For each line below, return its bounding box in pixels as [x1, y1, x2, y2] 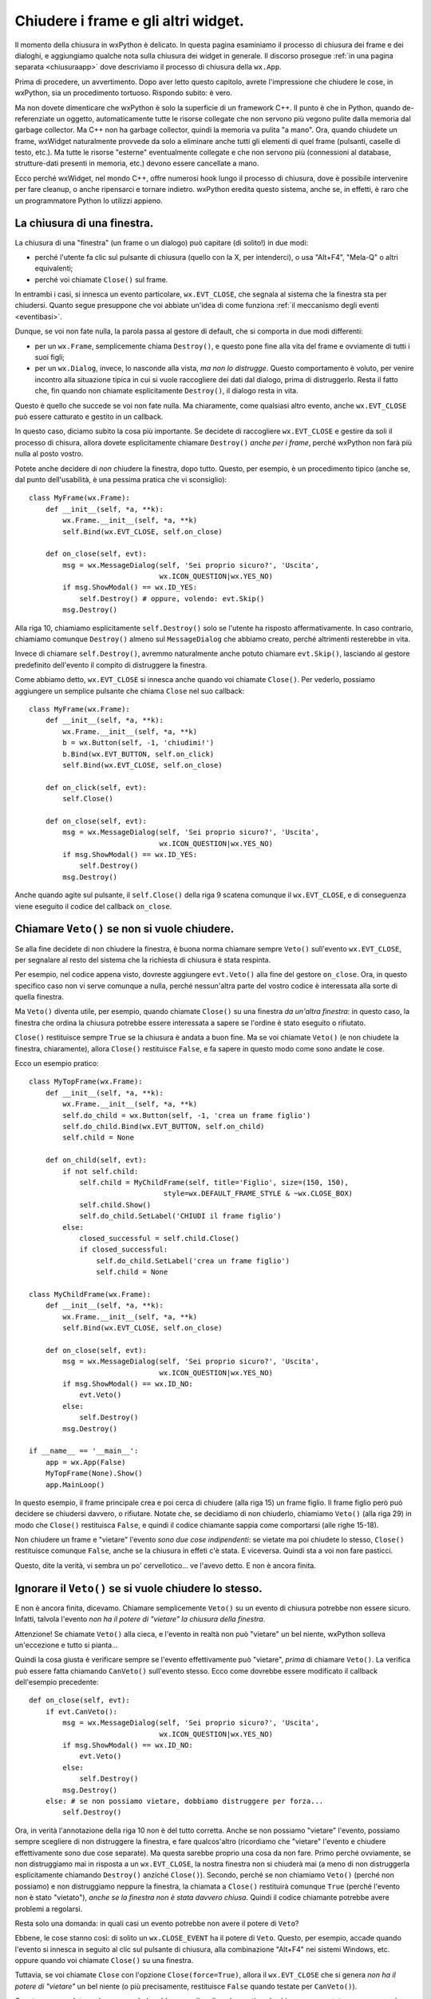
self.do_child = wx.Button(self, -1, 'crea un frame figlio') [62, 1111, 311, 1119]
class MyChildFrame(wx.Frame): [29, 1290, 152, 1299]
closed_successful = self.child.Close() [79, 1234, 239, 1243]
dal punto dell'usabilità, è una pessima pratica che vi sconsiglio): [14, 474, 227, 484]
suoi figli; [34, 353, 65, 362]
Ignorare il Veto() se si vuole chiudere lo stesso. [14, 1582, 263, 1595]
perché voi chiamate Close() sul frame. [34, 274, 168, 284]
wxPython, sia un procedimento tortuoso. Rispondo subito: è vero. [14, 88, 233, 98]
